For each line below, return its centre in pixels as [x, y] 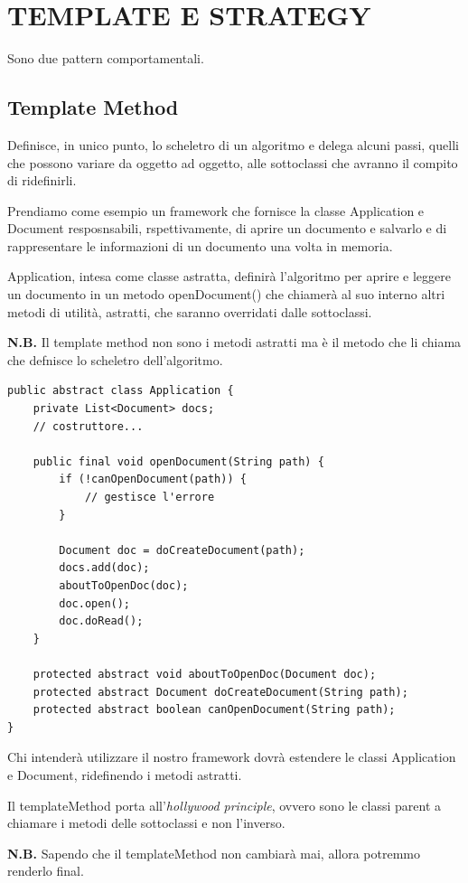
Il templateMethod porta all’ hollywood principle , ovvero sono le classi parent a [225, 805]
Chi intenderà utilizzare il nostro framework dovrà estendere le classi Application [232, 757]
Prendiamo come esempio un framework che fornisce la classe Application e [216, 210]
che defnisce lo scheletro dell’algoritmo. [115, 359]
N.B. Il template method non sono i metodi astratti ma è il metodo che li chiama [234, 342]
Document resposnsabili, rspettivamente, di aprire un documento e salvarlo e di [227, 228]
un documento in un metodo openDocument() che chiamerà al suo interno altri [226, 294]
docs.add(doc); [104, 568]
